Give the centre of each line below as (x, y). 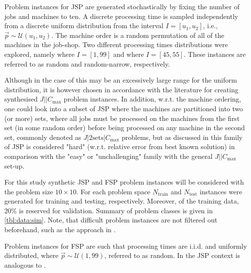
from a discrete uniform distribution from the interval (84, 26)
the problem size (29, 191)
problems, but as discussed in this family (182, 137)
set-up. (15, 165)
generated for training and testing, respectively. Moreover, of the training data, (122, 201)
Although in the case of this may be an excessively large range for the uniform (121, 80)
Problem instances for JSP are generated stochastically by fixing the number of (122, 6)
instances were (221, 191)
